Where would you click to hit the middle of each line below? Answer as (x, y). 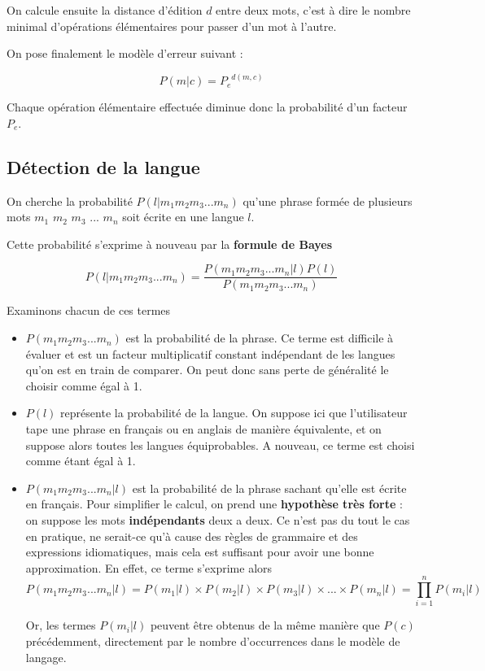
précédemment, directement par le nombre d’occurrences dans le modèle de (213, 641)
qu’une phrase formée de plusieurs (328, 200)
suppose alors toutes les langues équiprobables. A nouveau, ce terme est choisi (220, 444)
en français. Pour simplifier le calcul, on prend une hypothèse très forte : (214, 504)
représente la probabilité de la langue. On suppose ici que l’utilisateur (234, 413)
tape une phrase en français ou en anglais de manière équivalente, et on (203, 429)
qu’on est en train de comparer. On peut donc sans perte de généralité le (207, 370)
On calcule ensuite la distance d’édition (105, 10)
